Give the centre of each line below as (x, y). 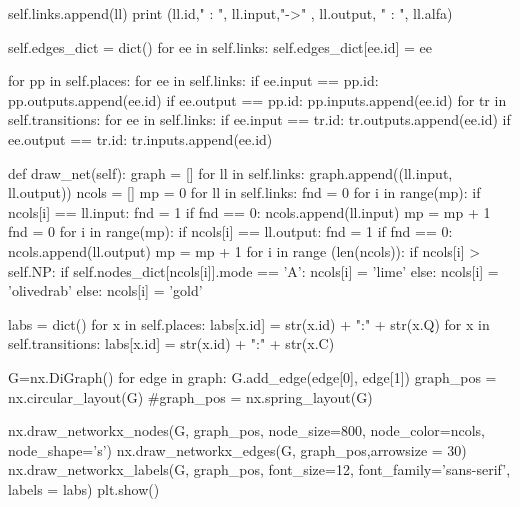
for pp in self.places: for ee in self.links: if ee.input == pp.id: (193, 80)
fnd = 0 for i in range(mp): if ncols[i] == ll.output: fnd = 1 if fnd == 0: (230, 231)
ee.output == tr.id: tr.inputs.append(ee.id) (140, 138)
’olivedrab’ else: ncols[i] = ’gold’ (105, 290)
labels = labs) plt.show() (84, 488)
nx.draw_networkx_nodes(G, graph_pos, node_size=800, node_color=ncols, (247, 430)
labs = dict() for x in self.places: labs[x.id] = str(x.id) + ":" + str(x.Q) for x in (249, 323)
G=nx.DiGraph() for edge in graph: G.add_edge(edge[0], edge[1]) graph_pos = (252, 376)
